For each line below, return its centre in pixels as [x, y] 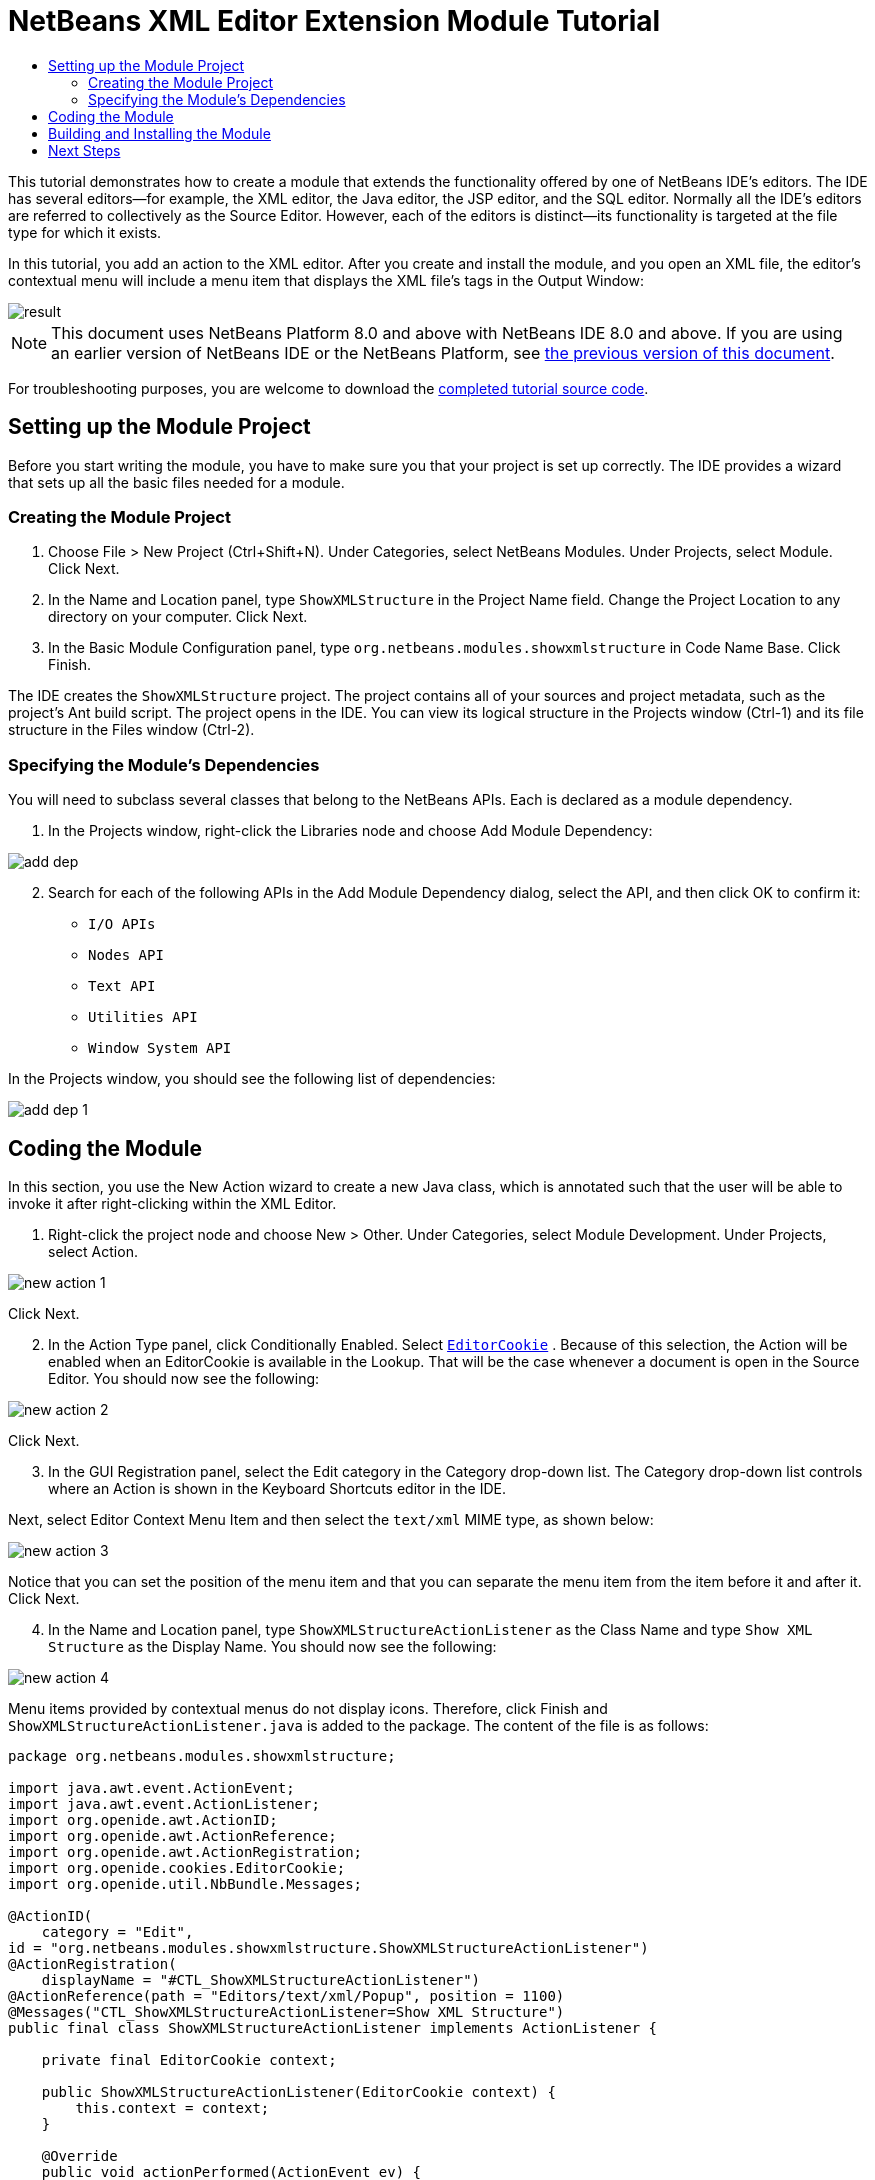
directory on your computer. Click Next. [178, 617]
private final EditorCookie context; [189, 2059]
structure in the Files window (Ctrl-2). [131, 730]
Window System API [160, 1048]
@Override [79, 2155]
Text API [122, 986]
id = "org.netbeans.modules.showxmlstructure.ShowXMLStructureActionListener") [328, 1947]
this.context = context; [172, 2107]
